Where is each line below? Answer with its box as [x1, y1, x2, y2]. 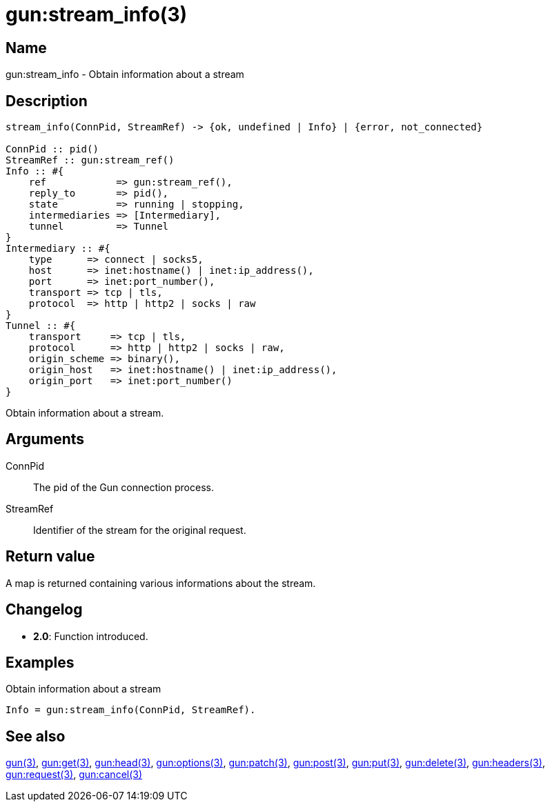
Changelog [6, 601, 83, 619]
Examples [6, 653, 75, 671]
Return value [6, 548, 95, 566]
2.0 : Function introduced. [33, 630, 148, 642]
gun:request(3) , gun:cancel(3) [6, 768, 143, 781]
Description [6, 92, 88, 110]
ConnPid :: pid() [6, 143, 99, 155]
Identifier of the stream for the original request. [33, 524, 246, 536]
